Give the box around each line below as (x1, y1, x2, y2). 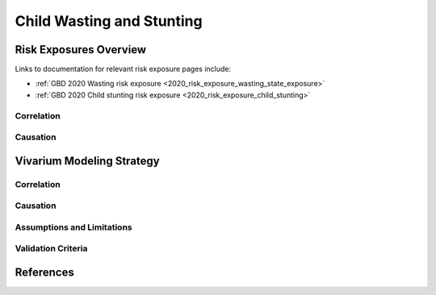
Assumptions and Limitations (15, 222, 132, 233)
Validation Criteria (15, 243, 88, 254)
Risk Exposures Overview (15, 43, 147, 56)
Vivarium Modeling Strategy (15, 154, 161, 168)
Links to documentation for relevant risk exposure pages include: (15, 64, 232, 74)
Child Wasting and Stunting (15, 12, 203, 30)
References (15, 266, 74, 280)
